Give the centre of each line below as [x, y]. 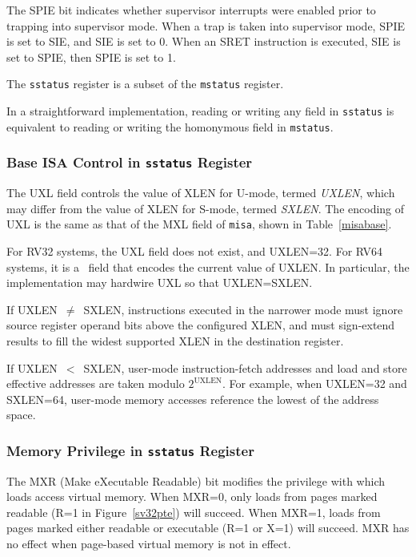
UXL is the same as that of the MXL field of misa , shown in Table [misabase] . [199, 224]
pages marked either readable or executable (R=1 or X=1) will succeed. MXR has [208, 528]
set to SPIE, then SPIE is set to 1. [91, 57]
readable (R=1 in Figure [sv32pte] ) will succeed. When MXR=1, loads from [194, 512]
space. [21, 415]
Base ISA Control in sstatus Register [130, 162]
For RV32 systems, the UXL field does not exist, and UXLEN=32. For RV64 [195, 250]
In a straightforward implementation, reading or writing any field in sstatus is [200, 111]
